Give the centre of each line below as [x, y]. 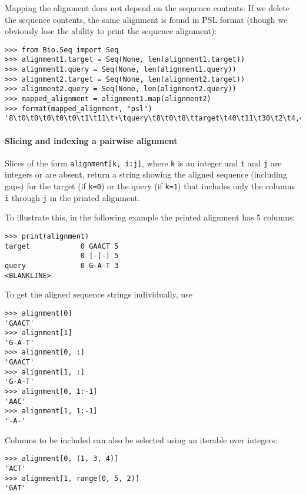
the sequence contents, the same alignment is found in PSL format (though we [146, 19]
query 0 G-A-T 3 [62, 265]
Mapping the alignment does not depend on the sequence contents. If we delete [147, 8]
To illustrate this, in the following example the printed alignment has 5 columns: [150, 217]
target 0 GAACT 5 [62, 246]
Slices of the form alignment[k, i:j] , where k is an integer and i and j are [143, 163]
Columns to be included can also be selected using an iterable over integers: [141, 439]
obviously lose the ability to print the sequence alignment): [111, 31]
